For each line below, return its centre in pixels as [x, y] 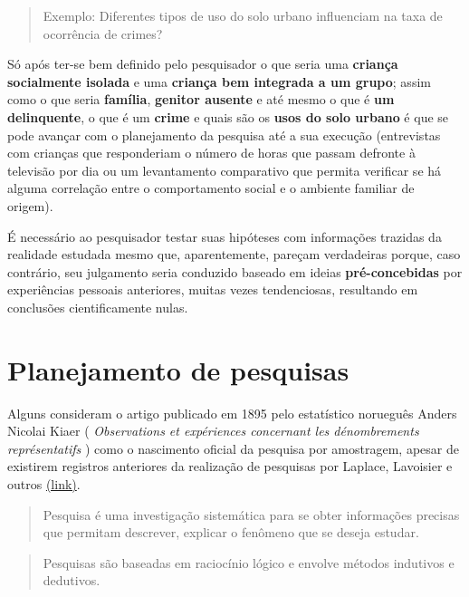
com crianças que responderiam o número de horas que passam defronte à [211, 153]
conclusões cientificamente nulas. [98, 307]
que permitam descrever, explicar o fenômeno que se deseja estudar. [231, 532]
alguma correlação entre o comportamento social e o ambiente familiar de [211, 188]
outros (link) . [44, 484]
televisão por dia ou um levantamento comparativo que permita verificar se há [225, 170]
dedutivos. [72, 580]
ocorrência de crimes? [103, 33]
